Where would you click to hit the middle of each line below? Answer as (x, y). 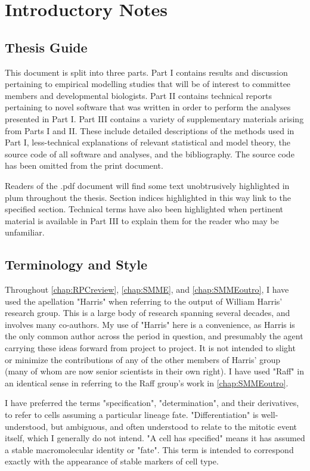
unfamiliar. (25, 232)
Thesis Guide (46, 47)
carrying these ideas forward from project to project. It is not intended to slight (150, 348)
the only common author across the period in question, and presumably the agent (154, 336)
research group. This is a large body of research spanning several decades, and (148, 313)
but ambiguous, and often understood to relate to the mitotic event (174, 426)
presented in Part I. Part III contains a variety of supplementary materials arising (154, 118)
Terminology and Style (76, 264)
